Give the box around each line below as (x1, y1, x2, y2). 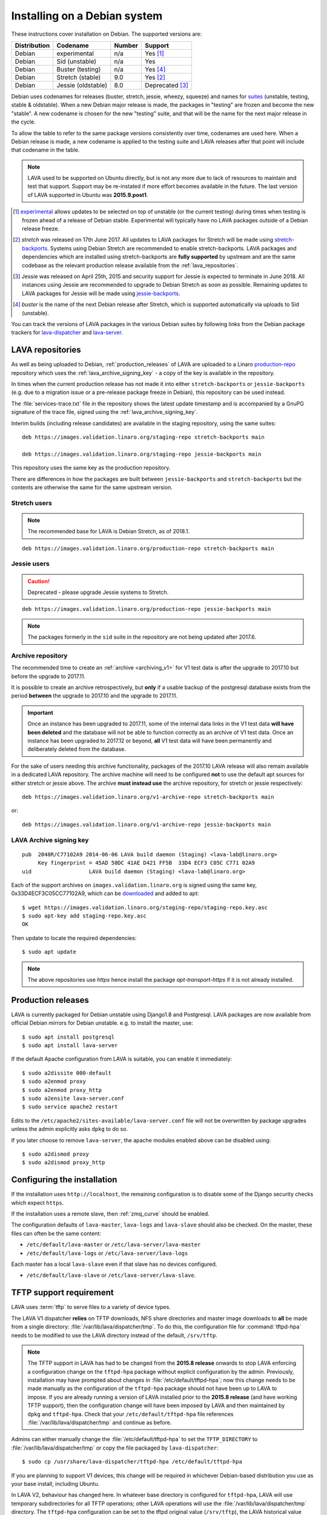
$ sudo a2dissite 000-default (22, 1070, 112, 1076)
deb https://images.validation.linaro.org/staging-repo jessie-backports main (22, 450, 262, 458)
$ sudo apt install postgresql (22, 1033, 115, 1041)
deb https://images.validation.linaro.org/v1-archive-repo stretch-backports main (22, 793, 274, 800)
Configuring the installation (11, 1174, 117, 1185)
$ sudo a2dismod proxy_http (22, 1159, 105, 1166)
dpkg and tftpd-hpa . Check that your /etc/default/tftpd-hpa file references (27, 1410, 234, 1417)
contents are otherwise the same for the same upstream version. (11, 484, 173, 491)
